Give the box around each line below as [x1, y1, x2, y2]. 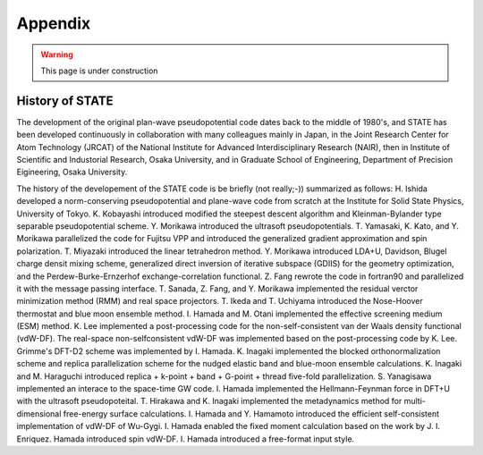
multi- [403, 396, 427, 407]
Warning [40, 49, 73, 60]
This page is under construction [40, 65, 158, 76]
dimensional [16, 408, 62, 419]
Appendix [16, 13, 91, 33]
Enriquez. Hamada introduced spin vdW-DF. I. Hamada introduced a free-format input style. [16, 434, 355, 444]
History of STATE [16, 93, 114, 108]
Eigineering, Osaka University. [16, 166, 128, 178]
